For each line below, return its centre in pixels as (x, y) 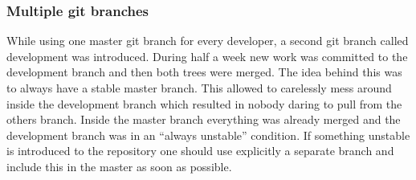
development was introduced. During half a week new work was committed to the (207, 56)
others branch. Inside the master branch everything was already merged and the (204, 119)
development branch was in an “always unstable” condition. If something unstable (208, 135)
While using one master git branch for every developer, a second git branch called (208, 41)
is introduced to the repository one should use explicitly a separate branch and (200, 151)
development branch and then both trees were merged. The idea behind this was (204, 72)
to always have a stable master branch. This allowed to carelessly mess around (199, 88)
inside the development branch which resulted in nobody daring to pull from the (204, 103)
